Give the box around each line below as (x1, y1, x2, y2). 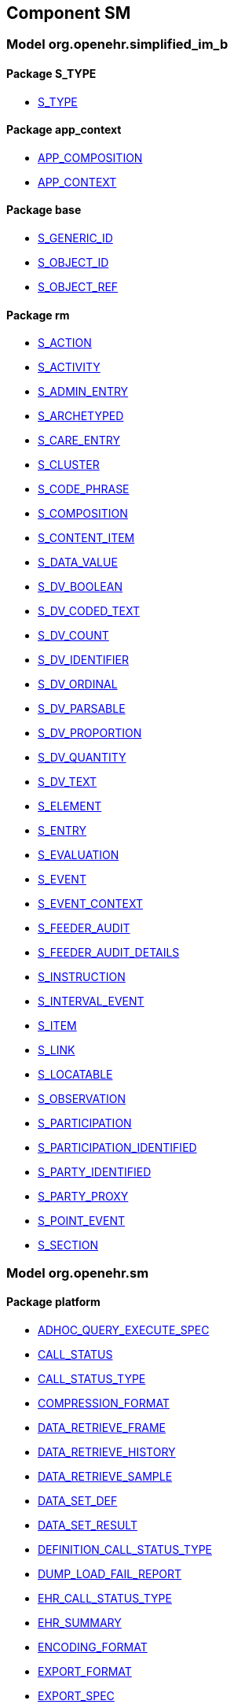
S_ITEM (38, 1019, 77, 1033)
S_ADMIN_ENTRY (38, 385, 129, 399)
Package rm (6, 308, 70, 322)
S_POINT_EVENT (38, 1214, 125, 1228)
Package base (6, 203, 82, 217)
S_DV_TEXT (38, 775, 97, 789)
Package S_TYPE (6, 67, 97, 81)
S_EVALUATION (38, 848, 119, 862)
